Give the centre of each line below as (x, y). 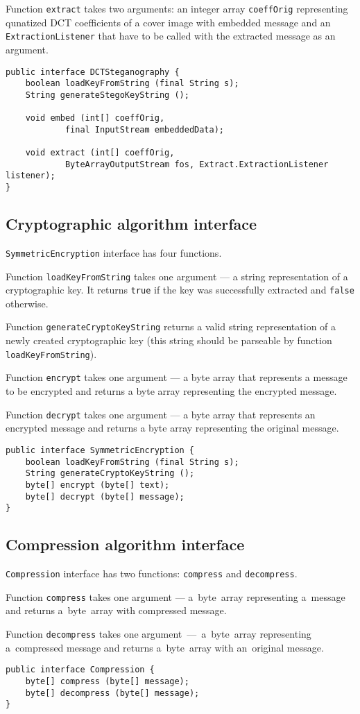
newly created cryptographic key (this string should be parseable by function (169, 340)
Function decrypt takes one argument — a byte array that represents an (161, 414)
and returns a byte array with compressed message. (116, 610)
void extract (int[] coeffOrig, (100, 153)
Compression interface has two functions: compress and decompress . (152, 573)
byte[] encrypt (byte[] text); (97, 485)
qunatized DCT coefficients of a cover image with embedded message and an (168, 22)
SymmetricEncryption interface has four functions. (114, 252)
